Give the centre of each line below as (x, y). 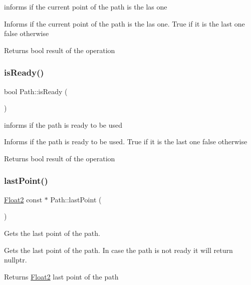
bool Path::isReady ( (36, 91)
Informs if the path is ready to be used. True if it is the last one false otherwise (126, 141)
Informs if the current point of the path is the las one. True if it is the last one (124, 23)
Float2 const (23, 199)
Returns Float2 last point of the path (61, 276)
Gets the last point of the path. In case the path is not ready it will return (118, 250)
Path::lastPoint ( (76, 199)
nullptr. (16, 260)
